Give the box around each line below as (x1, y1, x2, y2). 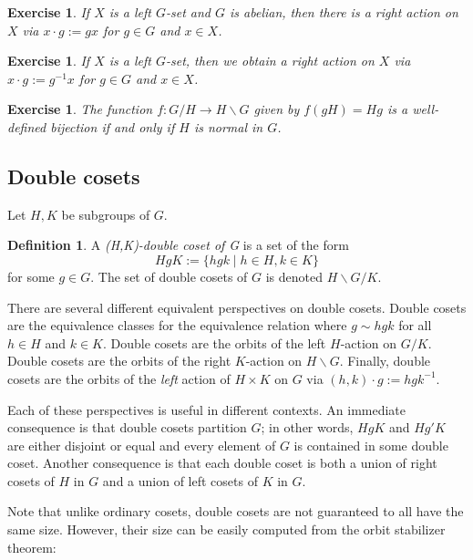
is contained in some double (293, 435, 448, 454)
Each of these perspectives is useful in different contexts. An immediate (7, 399, 406, 419)
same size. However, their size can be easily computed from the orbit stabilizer (7, 520, 446, 539)
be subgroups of (61, 204, 150, 223)
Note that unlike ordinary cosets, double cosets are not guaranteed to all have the (7, 502, 464, 521)
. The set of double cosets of (90, 266, 248, 285)
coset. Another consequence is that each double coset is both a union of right (7, 453, 437, 472)
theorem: (7, 537, 57, 556)
